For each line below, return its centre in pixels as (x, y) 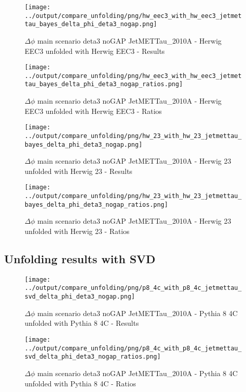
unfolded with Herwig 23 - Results (79, 171)
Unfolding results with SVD (80, 259)
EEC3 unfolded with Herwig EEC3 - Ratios (93, 111)
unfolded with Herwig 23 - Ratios (77, 231)
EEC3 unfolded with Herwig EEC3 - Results (95, 51)
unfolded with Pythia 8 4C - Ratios (80, 383)
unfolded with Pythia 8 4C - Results (82, 323)
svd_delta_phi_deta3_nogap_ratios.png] (93, 357)
